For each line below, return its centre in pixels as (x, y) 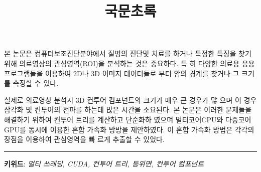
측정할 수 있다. (36, 83)
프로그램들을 (24, 73)
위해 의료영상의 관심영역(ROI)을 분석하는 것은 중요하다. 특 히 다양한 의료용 (122, 63)
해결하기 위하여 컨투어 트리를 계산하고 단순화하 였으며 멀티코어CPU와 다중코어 (128, 119)
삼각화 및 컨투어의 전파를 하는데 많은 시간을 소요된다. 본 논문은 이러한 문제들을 (128, 110)
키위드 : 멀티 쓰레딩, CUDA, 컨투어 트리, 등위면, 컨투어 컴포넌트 (104, 163)
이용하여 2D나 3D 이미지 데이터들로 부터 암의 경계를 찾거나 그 (142, 73)
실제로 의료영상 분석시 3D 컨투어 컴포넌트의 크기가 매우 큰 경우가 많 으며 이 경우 (130, 100)
